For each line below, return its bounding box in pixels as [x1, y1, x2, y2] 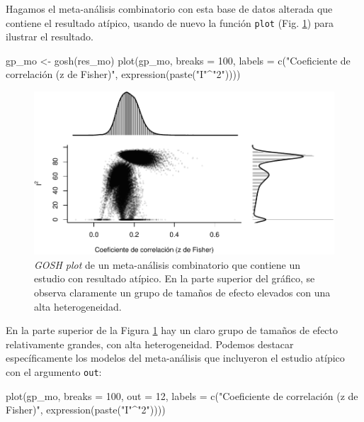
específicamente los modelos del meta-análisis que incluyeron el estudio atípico [6, 350, 345, 365]
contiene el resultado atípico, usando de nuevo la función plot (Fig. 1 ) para [6, 15, 334, 30]
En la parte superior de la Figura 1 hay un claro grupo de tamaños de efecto [6, 323, 339, 338]
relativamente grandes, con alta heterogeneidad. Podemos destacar [6, 336, 294, 351]
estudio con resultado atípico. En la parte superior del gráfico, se [34, 271, 315, 286]
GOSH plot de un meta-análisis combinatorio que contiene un [34, 257, 300, 272]
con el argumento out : [6, 365, 102, 379]
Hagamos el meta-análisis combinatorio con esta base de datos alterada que [6, 1, 333, 16]
